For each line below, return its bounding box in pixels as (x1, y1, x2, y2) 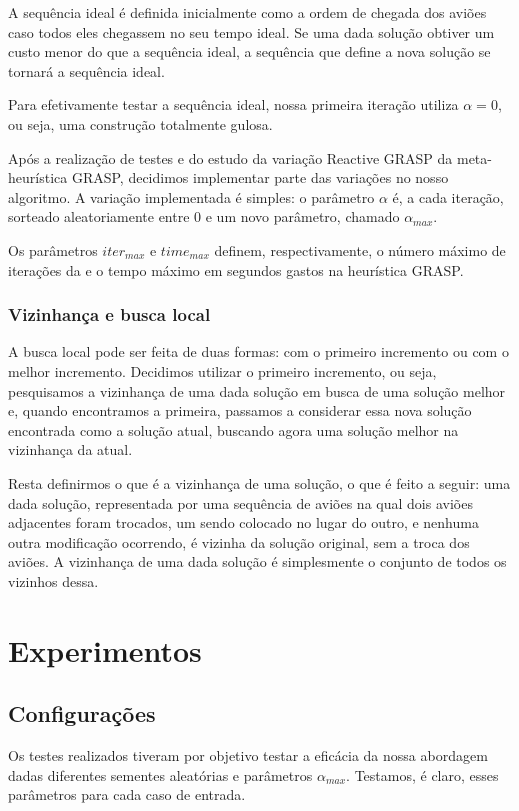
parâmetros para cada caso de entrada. (8, 784, 246, 805)
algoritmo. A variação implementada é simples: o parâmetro (8, 186, 375, 207)
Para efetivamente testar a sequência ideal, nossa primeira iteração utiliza (8, 94, 459, 115)
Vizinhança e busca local (8, 302, 211, 327)
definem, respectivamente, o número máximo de (214, 239, 506, 260)
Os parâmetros (8, 239, 98, 260)
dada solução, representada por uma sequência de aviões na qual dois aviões (8, 492, 473, 513)
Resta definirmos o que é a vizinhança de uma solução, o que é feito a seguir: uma (8, 472, 511, 493)
